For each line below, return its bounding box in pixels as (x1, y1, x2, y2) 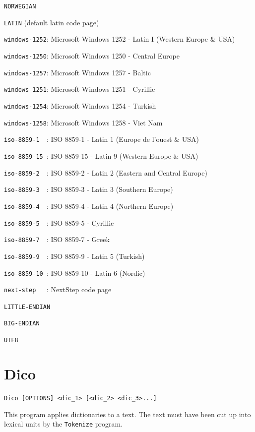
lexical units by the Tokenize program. (4, 419, 123, 429)
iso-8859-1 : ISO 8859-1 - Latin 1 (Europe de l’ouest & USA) (4, 134, 199, 144)
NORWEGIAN (4, 3, 36, 10)
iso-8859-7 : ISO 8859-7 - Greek (4, 234, 110, 245)
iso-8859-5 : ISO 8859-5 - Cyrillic (4, 217, 114, 228)
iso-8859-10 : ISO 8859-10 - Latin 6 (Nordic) (4, 267, 145, 278)
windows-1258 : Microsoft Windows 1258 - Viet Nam (4, 117, 163, 127)
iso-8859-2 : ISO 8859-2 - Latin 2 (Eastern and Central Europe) (4, 167, 207, 178)
